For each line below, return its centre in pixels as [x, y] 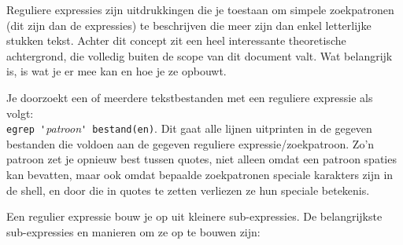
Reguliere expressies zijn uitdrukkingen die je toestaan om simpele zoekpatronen [200, 9]
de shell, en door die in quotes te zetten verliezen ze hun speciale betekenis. [188, 190]
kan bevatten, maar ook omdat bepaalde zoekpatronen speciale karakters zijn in [200, 174]
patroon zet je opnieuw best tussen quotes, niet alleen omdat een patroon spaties [201, 159]
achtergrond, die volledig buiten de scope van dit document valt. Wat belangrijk [200, 55]
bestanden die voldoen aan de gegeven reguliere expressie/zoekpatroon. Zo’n [190, 143]
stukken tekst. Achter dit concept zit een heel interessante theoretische [176, 40]
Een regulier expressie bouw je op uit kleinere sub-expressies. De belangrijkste [194, 216]
